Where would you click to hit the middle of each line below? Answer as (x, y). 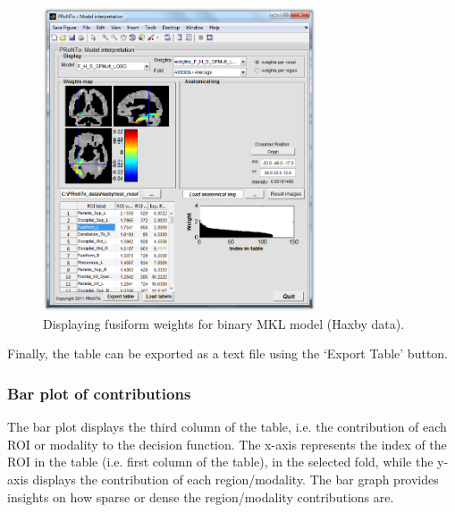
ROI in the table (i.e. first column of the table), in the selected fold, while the (220, 462)
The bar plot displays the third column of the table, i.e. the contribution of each (227, 427)
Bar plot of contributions (99, 393)
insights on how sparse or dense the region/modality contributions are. (201, 496)
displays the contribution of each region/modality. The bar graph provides (236, 479)
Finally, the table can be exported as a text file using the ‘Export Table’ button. (228, 353)
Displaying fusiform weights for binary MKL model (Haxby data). (224, 323)
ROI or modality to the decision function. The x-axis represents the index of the (227, 444)
